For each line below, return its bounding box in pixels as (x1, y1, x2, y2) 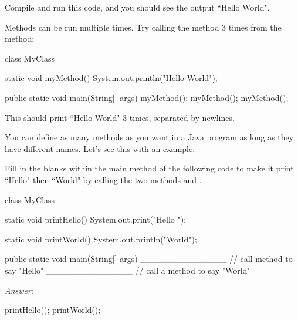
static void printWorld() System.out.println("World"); (5, 233, 197, 245)
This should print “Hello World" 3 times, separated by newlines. (5, 111, 235, 123)
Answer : (5, 284, 33, 296)
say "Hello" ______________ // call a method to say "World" (5, 264, 250, 276)
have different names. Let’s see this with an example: (5, 142, 195, 154)
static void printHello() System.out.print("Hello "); (5, 213, 187, 225)
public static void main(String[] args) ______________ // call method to (5, 252, 293, 265)
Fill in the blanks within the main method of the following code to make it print (5, 162, 294, 174)
